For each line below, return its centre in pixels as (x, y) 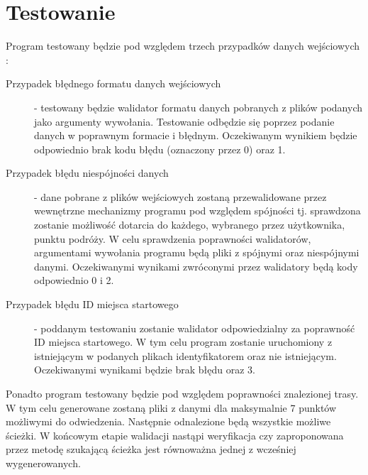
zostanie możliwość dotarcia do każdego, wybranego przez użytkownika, (190, 225)
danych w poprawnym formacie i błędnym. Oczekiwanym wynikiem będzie (196, 135)
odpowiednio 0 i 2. (74, 280)
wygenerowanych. (43, 463)
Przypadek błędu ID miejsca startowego (92, 304)
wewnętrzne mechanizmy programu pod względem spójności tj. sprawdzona (197, 211)
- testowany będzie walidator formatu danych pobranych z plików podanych (198, 107)
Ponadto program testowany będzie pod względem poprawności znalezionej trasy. (182, 393)
